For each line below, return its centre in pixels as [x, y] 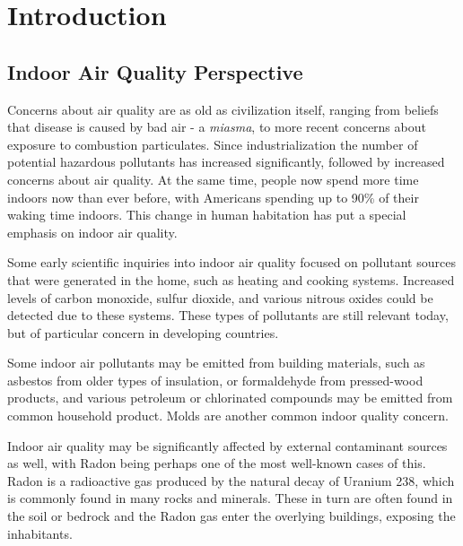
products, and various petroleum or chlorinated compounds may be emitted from [230, 398]
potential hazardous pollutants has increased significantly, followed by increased [226, 162]
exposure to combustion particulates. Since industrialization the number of [213, 144]
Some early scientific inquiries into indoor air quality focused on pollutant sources [231, 262]
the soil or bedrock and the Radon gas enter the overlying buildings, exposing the [231, 516]
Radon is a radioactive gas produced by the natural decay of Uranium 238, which [231, 480]
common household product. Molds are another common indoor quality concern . [228, 416]
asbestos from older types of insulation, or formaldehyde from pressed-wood [215, 380]
